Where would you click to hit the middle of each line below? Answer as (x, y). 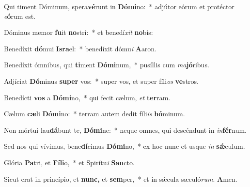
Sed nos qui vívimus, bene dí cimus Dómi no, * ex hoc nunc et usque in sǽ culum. (125, 146)
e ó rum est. (20, 16)
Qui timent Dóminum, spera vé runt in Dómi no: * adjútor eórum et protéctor (119, 6)
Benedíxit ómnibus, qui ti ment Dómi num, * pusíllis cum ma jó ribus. (107, 65)
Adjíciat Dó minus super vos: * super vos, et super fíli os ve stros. (101, 81)
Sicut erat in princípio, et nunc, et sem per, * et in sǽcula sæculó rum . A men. (121, 179)
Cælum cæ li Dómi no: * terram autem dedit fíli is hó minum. (94, 114)
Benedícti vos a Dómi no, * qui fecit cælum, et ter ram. (87, 97)
